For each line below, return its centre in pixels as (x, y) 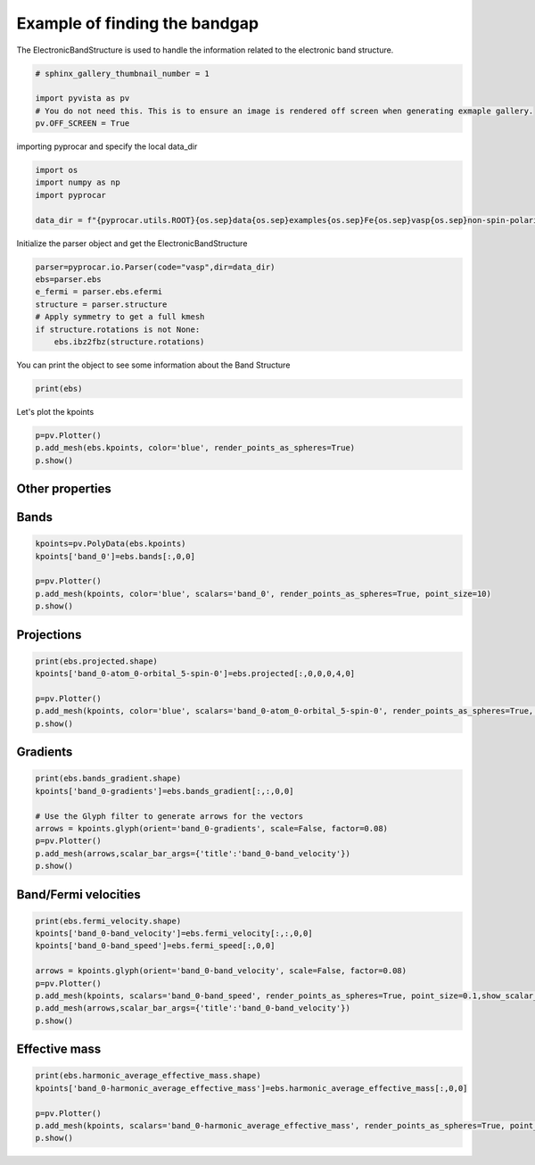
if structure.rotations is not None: (118, 329)
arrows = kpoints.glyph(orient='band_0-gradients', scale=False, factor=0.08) (211, 828)
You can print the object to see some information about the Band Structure (153, 365)
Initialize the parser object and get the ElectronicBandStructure (132, 243)
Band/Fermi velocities (79, 894)
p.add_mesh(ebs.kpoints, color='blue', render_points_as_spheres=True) (195, 448)
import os (57, 170)
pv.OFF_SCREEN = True (82, 124)
